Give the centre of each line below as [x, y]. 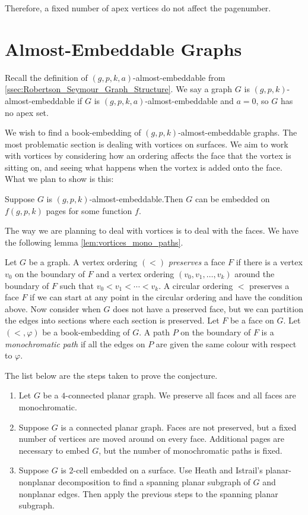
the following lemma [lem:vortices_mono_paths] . [94, 242]
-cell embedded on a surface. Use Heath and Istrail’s [168, 470]
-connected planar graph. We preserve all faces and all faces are [181, 395]
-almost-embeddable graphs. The [238, 132]
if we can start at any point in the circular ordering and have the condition [166, 297]
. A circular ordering [196, 285]
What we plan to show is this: [59, 179]
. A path [154, 332]
